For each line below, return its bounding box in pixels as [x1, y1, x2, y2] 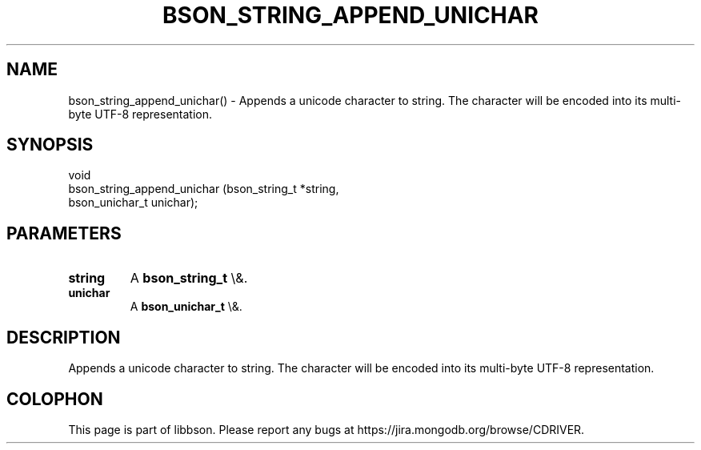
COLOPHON [6, 388, 103, 409]
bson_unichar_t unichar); [68, 195, 198, 210]
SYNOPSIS [6, 135, 94, 155]
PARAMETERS [6, 223, 122, 243]
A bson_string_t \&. [130, 270, 248, 287]
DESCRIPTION [6, 327, 121, 348]
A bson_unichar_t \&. [130, 299, 242, 314]
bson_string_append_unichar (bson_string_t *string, [68, 182, 339, 196]
